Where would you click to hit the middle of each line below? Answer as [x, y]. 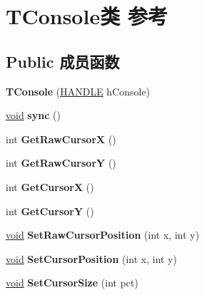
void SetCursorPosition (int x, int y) [92, 258]
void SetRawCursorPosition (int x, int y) [103, 235]
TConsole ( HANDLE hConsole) [78, 91]
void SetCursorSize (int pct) [72, 283]
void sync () [33, 115]
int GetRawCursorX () [61, 139]
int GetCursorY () [50, 211]
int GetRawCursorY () [61, 163]
